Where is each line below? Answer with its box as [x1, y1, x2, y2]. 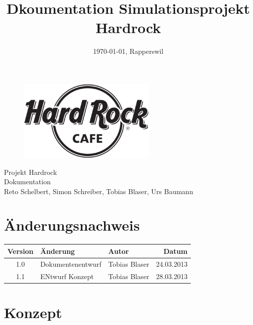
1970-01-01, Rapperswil [93, 46, 164, 56]
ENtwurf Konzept [40, 271, 94, 281]
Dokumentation [4, 176, 51, 187]
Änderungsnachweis [4, 215, 140, 235]
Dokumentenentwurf [40, 258, 102, 269]
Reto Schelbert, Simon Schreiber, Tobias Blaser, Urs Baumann [4, 186, 193, 196]
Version [7, 245, 34, 256]
